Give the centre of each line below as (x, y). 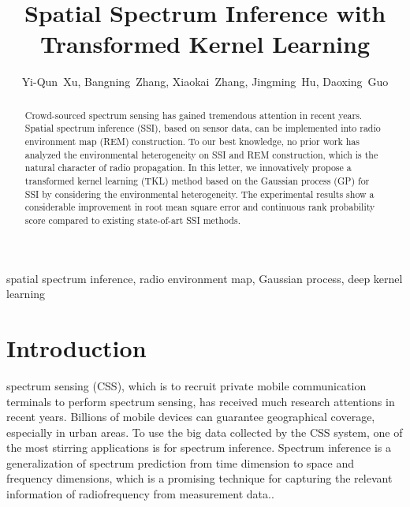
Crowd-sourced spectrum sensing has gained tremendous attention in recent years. (194, 115)
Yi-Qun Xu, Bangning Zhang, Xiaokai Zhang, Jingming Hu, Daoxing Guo (205, 82)
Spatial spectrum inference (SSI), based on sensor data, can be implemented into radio (203, 128)
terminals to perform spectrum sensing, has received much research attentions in (201, 401)
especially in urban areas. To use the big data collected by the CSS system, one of (205, 432)
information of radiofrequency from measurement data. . (140, 494)
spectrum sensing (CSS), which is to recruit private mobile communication (186, 385)
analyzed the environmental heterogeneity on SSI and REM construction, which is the (201, 154)
